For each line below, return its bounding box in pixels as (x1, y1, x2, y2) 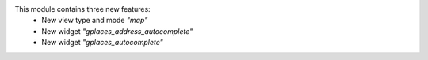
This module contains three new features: (14, 5, 151, 13)
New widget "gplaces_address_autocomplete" (41, 26, 193, 36)
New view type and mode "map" (41, 16, 148, 25)
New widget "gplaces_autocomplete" (41, 38, 164, 47)
